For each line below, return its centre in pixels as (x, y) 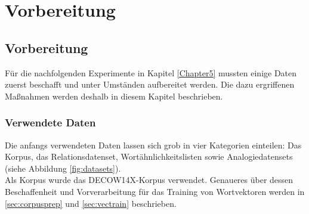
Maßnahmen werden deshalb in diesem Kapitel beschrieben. (114, 96)
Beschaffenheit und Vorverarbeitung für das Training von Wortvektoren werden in (155, 191)
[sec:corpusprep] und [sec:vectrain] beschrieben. (91, 203)
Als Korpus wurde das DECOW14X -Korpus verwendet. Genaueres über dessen (149, 180)
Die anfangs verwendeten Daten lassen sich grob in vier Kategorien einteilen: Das (153, 145)
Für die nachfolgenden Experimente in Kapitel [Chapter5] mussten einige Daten (151, 72)
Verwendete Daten (50, 122)
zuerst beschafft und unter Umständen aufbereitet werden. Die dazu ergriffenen (150, 84)
